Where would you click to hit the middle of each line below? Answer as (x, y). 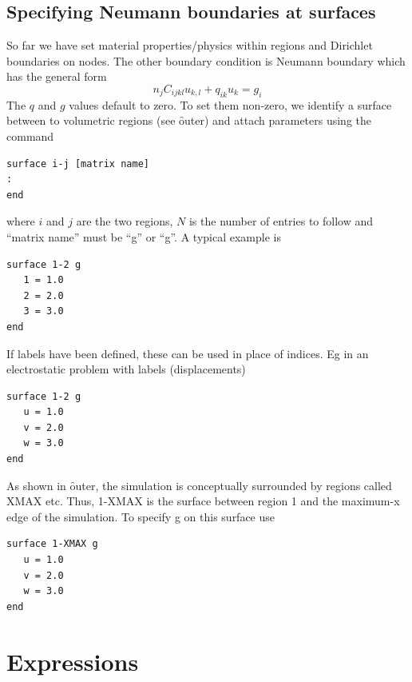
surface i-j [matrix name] (78, 164)
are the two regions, (125, 221)
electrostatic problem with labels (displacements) (126, 369)
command (30, 136)
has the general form (57, 76)
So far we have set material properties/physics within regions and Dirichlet (190, 45)
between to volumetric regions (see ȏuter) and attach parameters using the (189, 120)
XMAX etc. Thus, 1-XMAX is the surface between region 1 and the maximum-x (203, 501)
